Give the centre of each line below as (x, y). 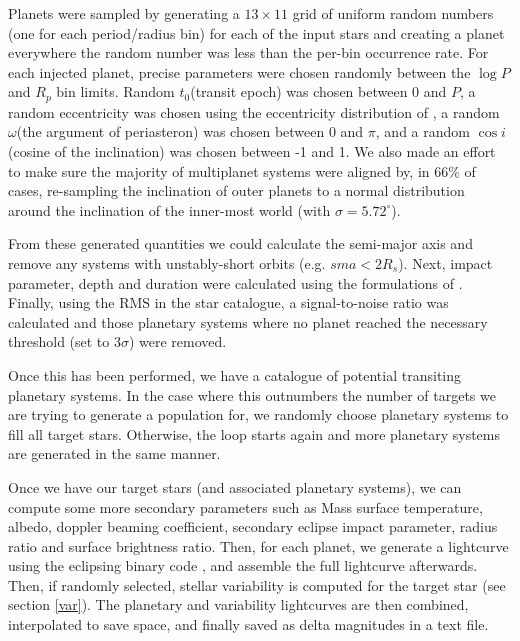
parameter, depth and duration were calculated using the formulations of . (235, 282)
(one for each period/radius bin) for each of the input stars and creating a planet (256, 32)
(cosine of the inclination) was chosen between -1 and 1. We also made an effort (252, 151)
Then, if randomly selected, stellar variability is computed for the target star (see (257, 584)
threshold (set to (59, 341)
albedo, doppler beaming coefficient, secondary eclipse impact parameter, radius (253, 526)
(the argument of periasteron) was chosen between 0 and (190, 131)
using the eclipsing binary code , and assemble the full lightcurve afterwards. (243, 565)
